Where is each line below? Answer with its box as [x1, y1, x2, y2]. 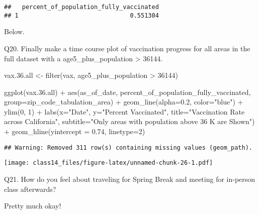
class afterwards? [4, 183, 56, 194]
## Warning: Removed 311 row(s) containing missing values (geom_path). [4, 144, 252, 151]
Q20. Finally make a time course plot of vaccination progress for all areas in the [4, 43, 250, 53]
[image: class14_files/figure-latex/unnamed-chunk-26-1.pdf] [4, 159, 213, 167]
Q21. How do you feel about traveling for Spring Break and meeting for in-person [4, 173, 255, 184]
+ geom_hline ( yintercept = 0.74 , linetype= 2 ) [4, 126, 145, 137]
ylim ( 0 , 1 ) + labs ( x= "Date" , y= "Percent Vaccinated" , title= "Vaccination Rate [4, 106, 245, 117]
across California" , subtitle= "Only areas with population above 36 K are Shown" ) [4, 116, 255, 127]
